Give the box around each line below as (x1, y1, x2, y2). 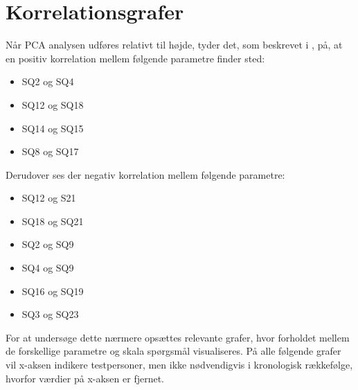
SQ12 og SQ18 (21, 97, 84, 112)
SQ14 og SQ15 (21, 121, 84, 135)
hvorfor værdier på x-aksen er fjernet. (6, 371, 164, 385)
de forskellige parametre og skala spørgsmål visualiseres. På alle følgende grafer (6, 344, 341, 358)
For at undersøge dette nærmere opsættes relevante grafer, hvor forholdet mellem (6, 330, 350, 344)
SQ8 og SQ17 (21, 144, 79, 159)
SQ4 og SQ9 (21, 260, 74, 275)
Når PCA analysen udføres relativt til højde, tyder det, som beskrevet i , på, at (6, 37, 343, 52)
